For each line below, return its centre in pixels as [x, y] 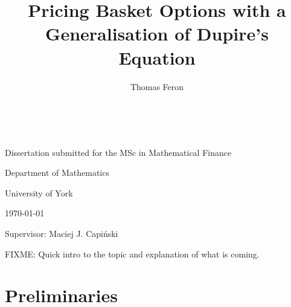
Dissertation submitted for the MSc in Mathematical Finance [118, 152]
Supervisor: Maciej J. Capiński [62, 234]
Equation [157, 57]
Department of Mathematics [57, 173]
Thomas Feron [157, 86]
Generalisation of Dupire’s [157, 34]
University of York [39, 192]
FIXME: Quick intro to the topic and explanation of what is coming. [132, 254]
